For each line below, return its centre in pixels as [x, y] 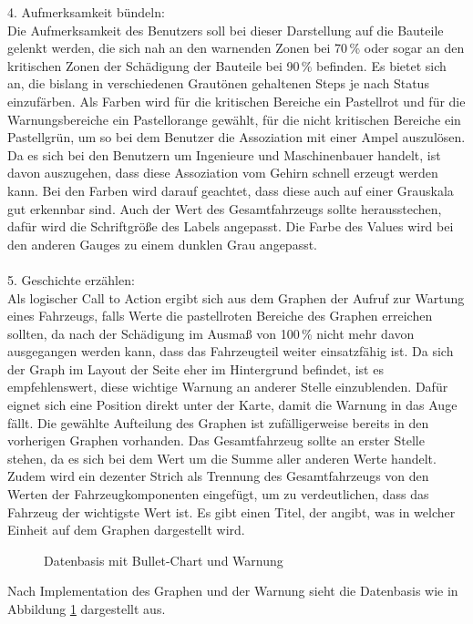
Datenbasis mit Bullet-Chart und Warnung [164, 560]
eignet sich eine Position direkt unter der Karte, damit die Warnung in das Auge [232, 405]
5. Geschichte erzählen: [71, 279]
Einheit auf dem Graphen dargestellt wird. [126, 530]
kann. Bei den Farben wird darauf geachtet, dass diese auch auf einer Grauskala [231, 190]
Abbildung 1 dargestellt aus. [87, 609]
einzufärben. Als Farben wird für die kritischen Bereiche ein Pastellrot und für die [236, 101]
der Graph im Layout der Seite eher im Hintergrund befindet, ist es [195, 368]
